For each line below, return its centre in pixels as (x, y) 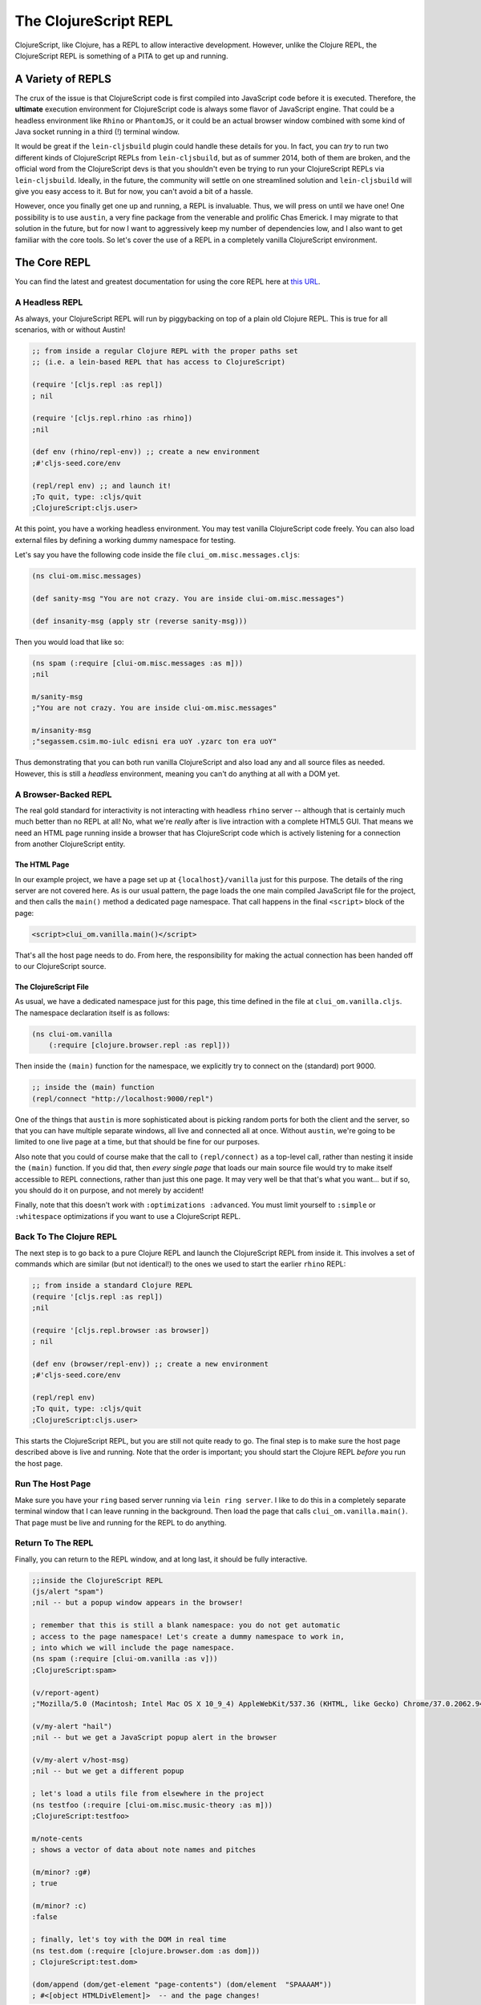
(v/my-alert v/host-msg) (81, 1760)
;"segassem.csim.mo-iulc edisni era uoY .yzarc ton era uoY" (154, 741)
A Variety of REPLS (63, 79)
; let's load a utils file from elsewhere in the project (148, 1794)
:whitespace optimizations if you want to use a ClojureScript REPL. (128, 1216)
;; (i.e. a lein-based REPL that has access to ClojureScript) (159, 362)
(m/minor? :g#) (61, 1872)
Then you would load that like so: (69, 642)
